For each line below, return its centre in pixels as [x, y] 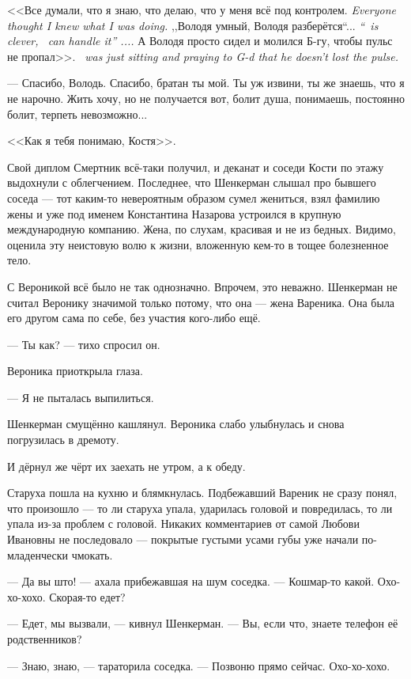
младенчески [38, 554]
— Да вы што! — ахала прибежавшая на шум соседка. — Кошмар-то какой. [191, 581]
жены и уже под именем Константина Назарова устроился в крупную [174, 213]
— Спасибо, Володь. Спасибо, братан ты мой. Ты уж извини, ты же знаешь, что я [206, 83]
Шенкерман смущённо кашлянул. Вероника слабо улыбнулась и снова [176, 424]
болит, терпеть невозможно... [77, 114]
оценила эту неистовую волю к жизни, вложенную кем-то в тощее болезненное [198, 244]
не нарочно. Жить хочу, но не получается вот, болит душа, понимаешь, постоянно [206, 98]
